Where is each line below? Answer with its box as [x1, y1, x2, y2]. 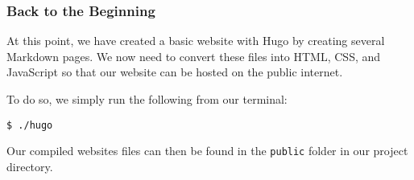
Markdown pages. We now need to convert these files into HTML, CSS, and [6, 47, 381, 64]
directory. [6, 157, 53, 174]
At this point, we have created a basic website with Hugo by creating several [6, 32, 385, 49]
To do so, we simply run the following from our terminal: [6, 91, 288, 107]
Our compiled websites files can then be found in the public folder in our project [6, 142, 408, 159]
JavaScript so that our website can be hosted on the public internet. [6, 63, 343, 80]
